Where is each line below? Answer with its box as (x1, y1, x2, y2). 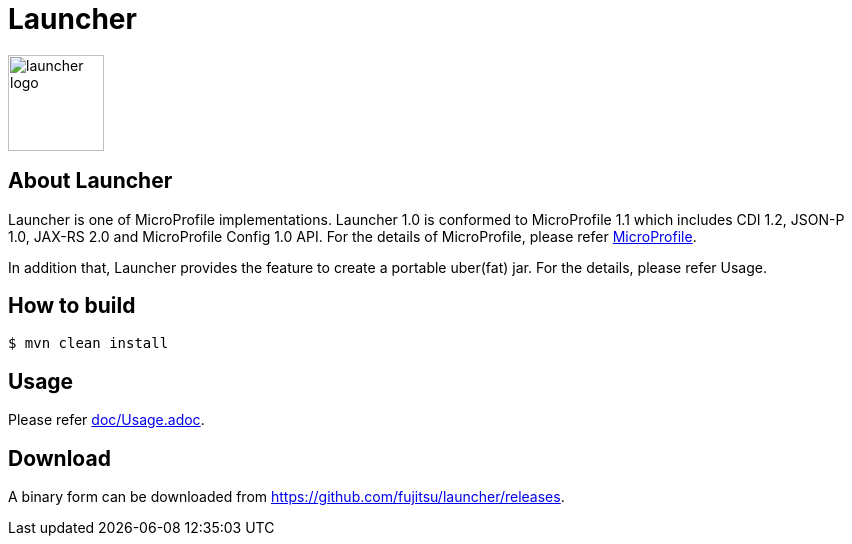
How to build (8, 293, 136, 319)
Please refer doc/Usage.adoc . (8, 411, 205, 429)
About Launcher (8, 168, 173, 194)
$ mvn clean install (8, 335, 169, 352)
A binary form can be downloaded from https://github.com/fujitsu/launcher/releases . (8, 488, 565, 506)
